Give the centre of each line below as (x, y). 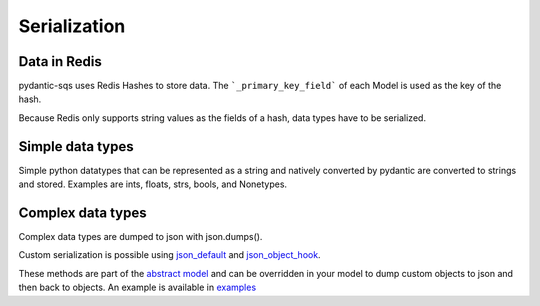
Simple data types (76, 146)
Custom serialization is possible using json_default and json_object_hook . (169, 255)
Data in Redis (60, 61)
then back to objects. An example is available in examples (137, 287)
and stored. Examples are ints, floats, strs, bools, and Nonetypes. (153, 184)
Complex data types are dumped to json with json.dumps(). (140, 237)
